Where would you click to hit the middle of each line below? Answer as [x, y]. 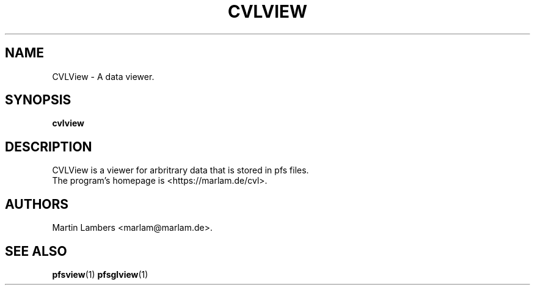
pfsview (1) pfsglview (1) [100, 274]
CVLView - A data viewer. [103, 76]
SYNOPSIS [38, 100]
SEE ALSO [36, 251]
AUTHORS [37, 204]
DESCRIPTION [49, 147]
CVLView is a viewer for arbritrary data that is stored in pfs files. [180, 170]
